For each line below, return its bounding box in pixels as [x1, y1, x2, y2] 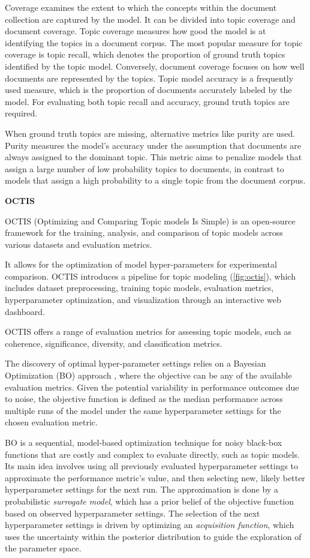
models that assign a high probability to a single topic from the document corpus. [5, 174, 306, 187]
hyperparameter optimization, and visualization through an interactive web [5, 293, 281, 306]
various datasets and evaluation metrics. [5, 238, 152, 250]
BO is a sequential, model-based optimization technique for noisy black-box [5, 436, 282, 448]
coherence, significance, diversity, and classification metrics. [5, 337, 222, 349]
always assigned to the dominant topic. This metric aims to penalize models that [5, 151, 302, 163]
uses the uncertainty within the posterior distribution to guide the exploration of [5, 530, 302, 542]
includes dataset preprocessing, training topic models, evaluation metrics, [5, 281, 274, 294]
